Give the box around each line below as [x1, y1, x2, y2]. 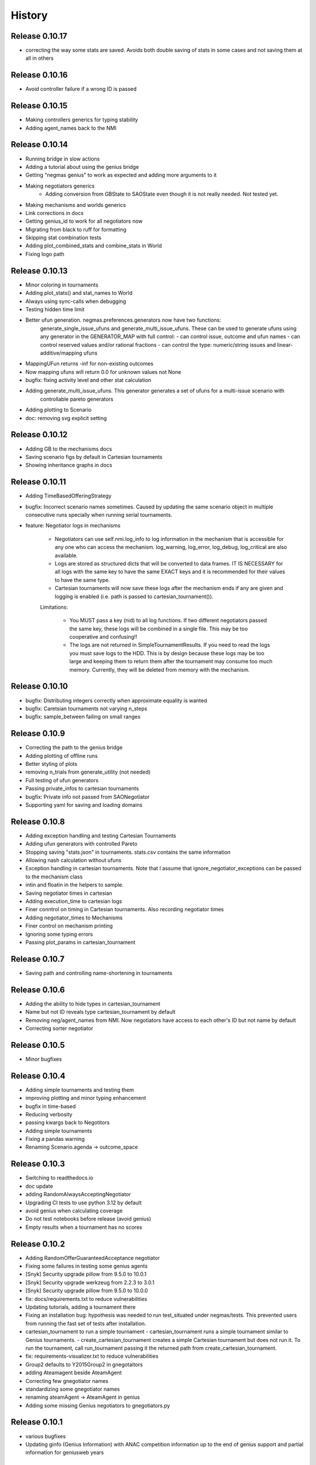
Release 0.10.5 [11, 1040, 66, 1050]
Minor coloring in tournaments [25, 281, 99, 288]
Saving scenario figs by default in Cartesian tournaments [25, 453, 163, 460]
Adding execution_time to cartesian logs [25, 898, 122, 905]
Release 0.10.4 [11, 1071, 66, 1081]
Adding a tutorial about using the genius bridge [25, 163, 139, 170]
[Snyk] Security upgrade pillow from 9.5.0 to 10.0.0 [25, 1287, 149, 1294]
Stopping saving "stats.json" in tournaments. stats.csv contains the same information [25, 849, 231, 856]
